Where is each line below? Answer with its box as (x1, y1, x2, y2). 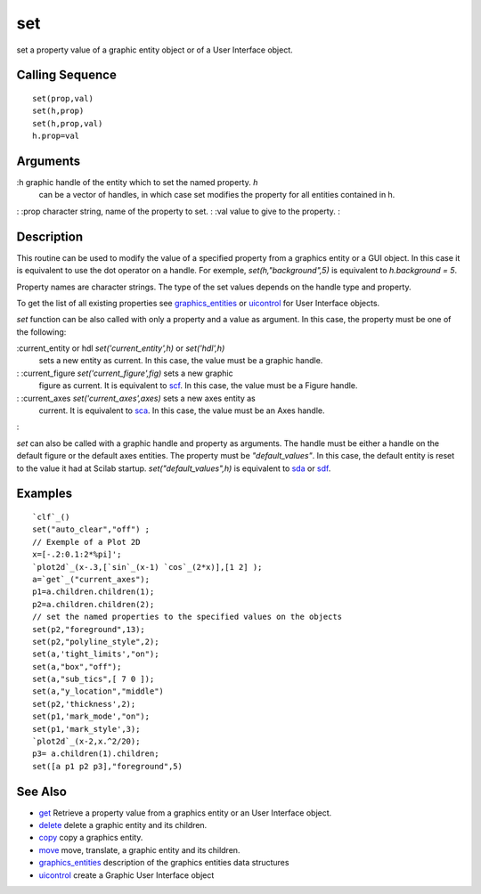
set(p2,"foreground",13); (32, 624, 146, 634)
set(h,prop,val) (32, 118, 103, 128)
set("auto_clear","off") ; (32, 524, 151, 534)
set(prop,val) (32, 93, 94, 103)
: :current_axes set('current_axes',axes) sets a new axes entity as (16, 393, 256, 403)
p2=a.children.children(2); (32, 599, 155, 609)
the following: (16, 326, 67, 337)
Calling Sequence (16, 68, 118, 83)
